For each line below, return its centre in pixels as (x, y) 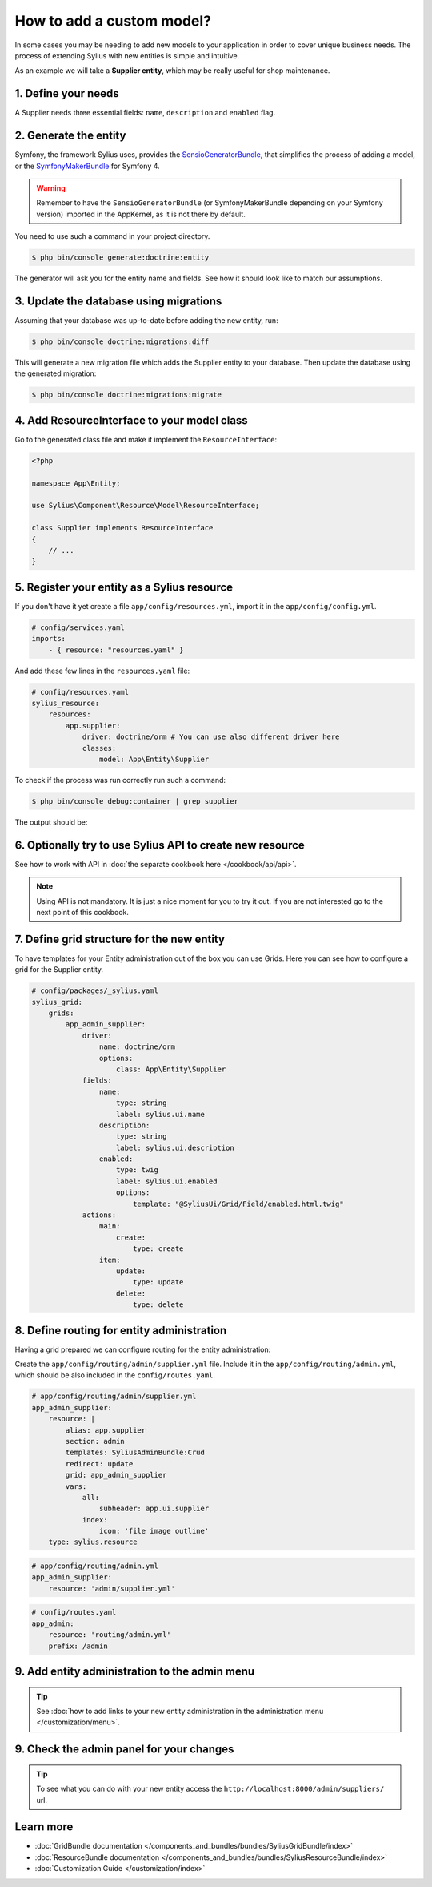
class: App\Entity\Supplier (171, 1069)
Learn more (44, 1827)
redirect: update (99, 1464)
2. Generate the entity (70, 136)
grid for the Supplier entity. (59, 970)
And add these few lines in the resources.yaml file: (102, 671)
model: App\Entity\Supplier (154, 759)
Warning (51, 187)
